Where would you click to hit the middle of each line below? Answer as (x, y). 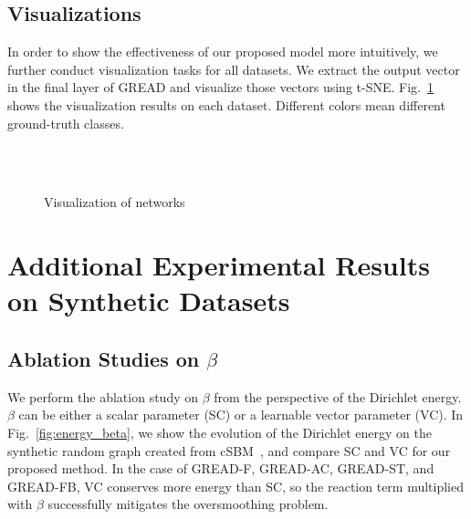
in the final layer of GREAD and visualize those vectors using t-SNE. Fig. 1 (220, 87)
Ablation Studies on (104, 358)
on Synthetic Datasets (149, 301)
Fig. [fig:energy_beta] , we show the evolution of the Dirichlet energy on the (220, 432)
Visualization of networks (115, 202)
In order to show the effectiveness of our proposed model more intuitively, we (223, 52)
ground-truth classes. (66, 123)
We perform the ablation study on (103, 396)
